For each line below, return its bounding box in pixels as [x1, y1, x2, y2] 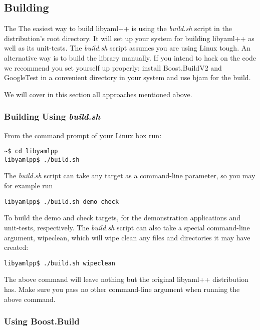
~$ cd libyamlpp [4, 148, 58, 155]
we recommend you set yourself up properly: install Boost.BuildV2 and [4, 62, 222, 73]
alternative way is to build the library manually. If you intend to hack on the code [4, 52, 256, 63]
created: [4, 242, 29, 252]
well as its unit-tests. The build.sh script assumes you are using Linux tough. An [4, 43, 250, 53]
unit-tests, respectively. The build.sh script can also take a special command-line [4, 222, 250, 232]
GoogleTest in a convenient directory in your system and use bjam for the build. [4, 72, 251, 83]
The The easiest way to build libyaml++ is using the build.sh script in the [4, 23, 232, 34]
